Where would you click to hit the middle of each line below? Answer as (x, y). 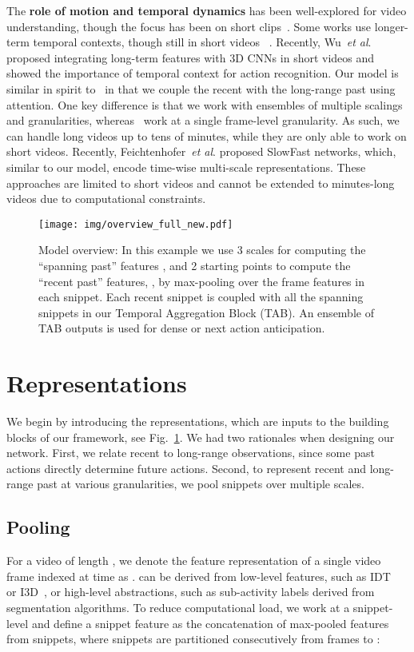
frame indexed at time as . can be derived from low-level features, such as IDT (199, 576)
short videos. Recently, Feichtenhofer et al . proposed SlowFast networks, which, (201, 151)
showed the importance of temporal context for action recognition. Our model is (203, 73)
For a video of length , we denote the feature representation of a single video (194, 561)
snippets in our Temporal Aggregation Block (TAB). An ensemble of (206, 312)
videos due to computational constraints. (106, 199)
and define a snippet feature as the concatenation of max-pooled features (210, 623)
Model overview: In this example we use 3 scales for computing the (202, 250)
